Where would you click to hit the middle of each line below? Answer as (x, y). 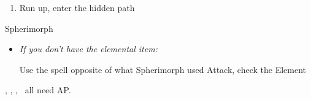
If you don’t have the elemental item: (88, 49)
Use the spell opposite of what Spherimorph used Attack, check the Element (163, 69)
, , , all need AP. (38, 90)
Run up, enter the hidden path (77, 7)
